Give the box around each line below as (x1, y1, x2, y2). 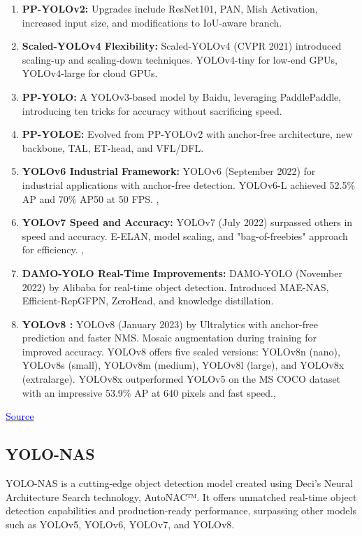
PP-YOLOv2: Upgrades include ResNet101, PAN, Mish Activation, (22, 1, 318, 15)
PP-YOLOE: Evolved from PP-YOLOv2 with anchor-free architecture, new (22, 127, 353, 141)
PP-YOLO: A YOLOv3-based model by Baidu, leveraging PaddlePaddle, (22, 89, 342, 104)
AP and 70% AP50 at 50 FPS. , (22, 191, 159, 206)
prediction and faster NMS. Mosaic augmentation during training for (22, 330, 317, 345)
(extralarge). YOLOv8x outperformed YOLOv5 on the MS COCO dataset (22, 372, 341, 386)
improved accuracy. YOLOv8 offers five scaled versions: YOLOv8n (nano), (22, 344, 340, 358)
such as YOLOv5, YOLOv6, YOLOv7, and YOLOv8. (6, 516, 235, 531)
